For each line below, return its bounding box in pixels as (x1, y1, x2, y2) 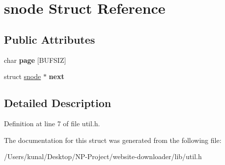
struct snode (4, 71, 41, 82)
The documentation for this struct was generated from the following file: (4, 135, 222, 145)
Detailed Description (4, 95, 112, 110)
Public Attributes (4, 31, 95, 47)
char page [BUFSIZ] (4, 55, 66, 65)
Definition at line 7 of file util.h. (4, 118, 100, 128)
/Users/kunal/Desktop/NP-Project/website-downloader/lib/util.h (4, 151, 202, 162)
